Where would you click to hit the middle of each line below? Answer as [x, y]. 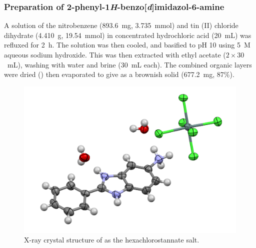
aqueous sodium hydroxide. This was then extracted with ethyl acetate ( [115, 54]
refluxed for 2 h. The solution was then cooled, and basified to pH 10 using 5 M [127, 45]
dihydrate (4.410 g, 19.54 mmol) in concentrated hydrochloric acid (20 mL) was [128, 35]
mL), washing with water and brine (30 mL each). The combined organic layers [129, 64]
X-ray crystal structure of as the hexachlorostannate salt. [112, 240]
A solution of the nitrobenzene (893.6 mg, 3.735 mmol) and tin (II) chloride [121, 25]
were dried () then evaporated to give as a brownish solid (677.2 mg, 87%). [119, 74]
